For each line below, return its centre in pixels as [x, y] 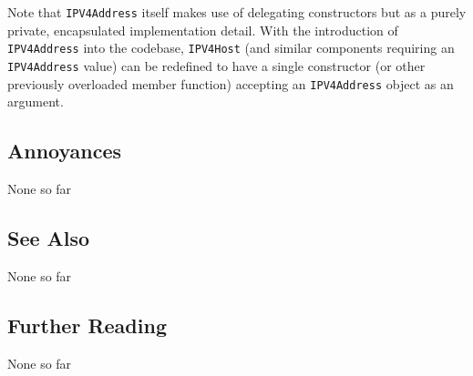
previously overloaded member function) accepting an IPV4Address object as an [231, 83]
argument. [36, 102]
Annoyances [65, 151]
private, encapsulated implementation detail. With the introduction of [203, 30]
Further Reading [87, 325]
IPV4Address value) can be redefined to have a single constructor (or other [216, 65]
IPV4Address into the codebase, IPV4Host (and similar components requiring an [231, 48]
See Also [49, 238]
